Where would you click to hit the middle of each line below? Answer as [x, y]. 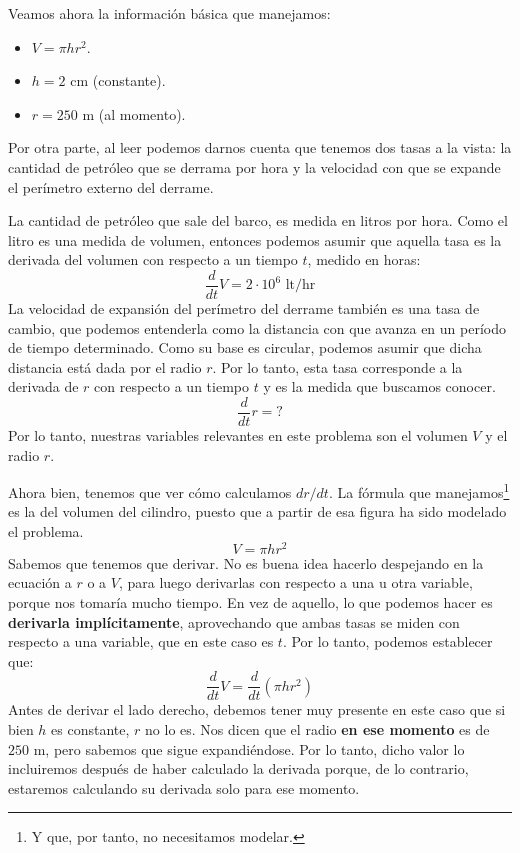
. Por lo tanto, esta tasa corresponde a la [337, 366]
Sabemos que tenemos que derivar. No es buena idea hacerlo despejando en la [246, 562]
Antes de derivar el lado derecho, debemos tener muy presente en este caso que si [257, 709]
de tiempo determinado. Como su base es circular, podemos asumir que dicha [245, 347]
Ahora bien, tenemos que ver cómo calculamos [150, 491]
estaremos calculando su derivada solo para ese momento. [184, 787]
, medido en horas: [364, 259]
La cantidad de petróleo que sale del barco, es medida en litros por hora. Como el [258, 220]
